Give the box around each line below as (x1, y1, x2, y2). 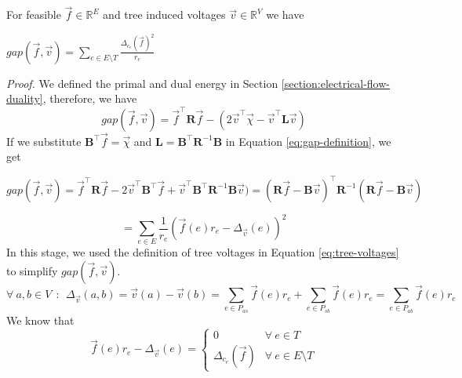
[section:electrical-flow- (281, 75, 390, 91)
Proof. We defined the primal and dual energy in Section (6, 75, 278, 91)
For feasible (6, 6, 61, 23)
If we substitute (6, 133, 82, 149)
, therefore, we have (42, 90, 137, 107)
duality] (6, 90, 43, 107)
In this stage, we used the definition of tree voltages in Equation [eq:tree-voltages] (6, 244, 399, 260)
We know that (6, 311, 75, 328)
